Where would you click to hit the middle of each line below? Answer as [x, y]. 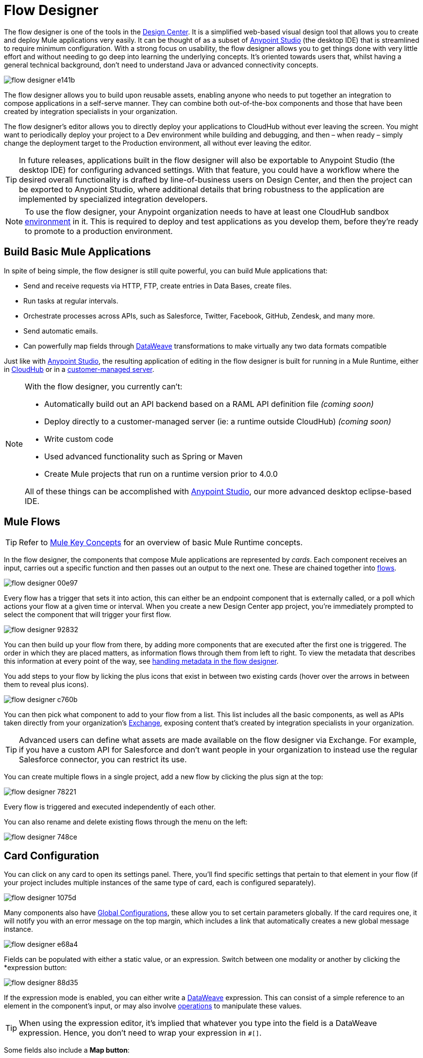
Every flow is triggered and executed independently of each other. [110, 807]
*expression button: [35, 968]
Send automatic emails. [61, 331]
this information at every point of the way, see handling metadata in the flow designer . [141, 661]
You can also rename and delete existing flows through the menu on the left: [126, 822]
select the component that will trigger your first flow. [88, 615]
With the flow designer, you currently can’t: [104, 386]
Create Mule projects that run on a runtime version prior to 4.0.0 [161, 474]
